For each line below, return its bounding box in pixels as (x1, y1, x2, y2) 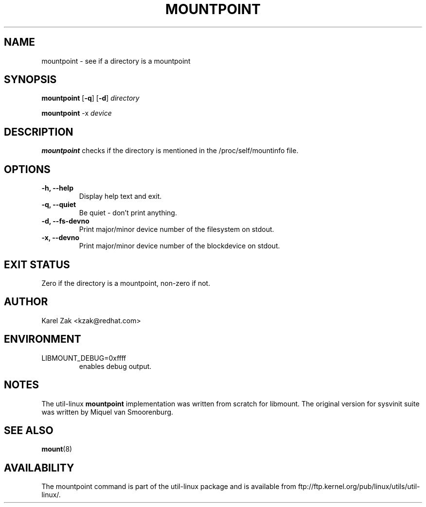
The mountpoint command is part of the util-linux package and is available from (41, 482, 297, 491)
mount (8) (41, 445, 72, 454)
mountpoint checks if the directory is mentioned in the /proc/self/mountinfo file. (41, 146, 299, 155)
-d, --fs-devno (41, 217, 89, 226)
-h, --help (41, 184, 73, 192)
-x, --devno (41, 233, 80, 242)
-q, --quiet (41, 200, 76, 209)
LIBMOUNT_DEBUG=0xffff (41, 353, 126, 362)
